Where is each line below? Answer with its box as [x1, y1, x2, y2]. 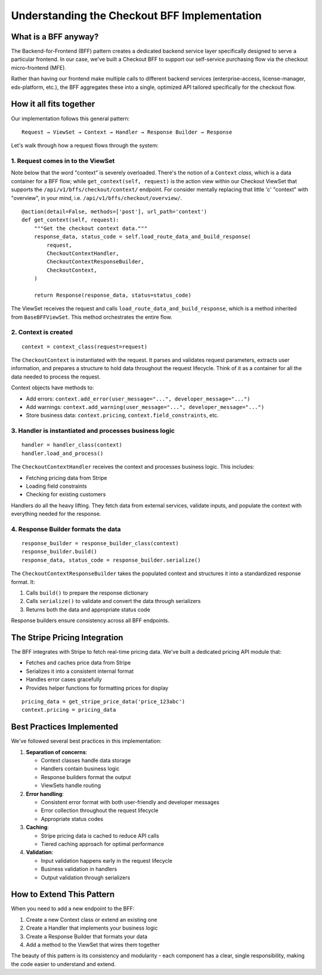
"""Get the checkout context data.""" [33, 224, 148, 232]
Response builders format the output [41, 773, 131, 780]
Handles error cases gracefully [26, 676, 103, 683]
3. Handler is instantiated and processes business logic [11, 427, 175, 435]
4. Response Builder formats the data [11, 525, 122, 533]
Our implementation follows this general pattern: [11, 115, 130, 122]
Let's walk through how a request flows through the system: [11, 142, 159, 149]
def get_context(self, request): [21, 217, 119, 223]
